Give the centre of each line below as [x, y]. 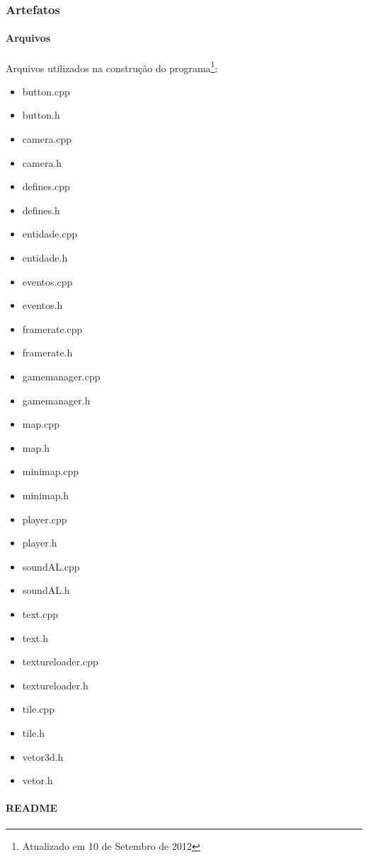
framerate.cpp [52, 328]
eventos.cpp [47, 281]
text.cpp [40, 613]
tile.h [33, 732]
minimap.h [46, 495]
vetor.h [38, 780]
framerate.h [47, 352]
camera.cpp [47, 139]
